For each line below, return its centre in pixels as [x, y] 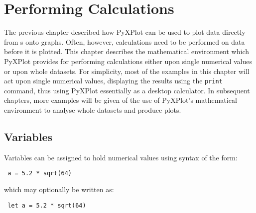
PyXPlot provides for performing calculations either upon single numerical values [128, 61]
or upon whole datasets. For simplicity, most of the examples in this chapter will [127, 71]
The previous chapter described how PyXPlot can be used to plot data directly [125, 32]
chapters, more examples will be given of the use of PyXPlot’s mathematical [121, 100]
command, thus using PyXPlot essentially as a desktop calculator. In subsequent [127, 90]
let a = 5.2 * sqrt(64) [47, 205]
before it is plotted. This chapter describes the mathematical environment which [127, 51]
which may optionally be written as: [59, 189]
